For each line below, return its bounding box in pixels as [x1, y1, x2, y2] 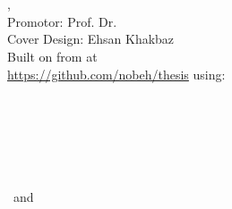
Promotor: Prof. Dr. [7, 12, 117, 30]
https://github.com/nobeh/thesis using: [7, 64, 226, 83]
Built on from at [7, 46, 98, 65]
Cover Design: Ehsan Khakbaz [7, 29, 175, 48]
